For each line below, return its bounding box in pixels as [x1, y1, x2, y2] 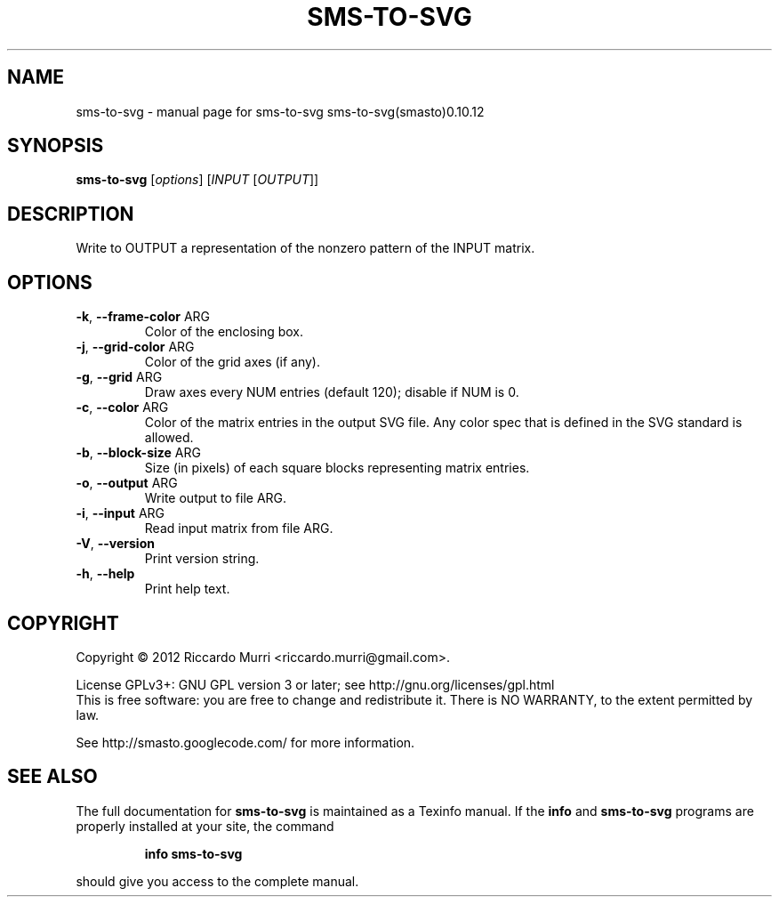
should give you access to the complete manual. [76, 873, 359, 889]
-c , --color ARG [76, 400, 169, 416]
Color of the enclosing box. [144, 324, 304, 340]
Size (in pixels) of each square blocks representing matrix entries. [144, 460, 530, 476]
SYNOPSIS [7, 134, 104, 157]
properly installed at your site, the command [76, 818, 334, 834]
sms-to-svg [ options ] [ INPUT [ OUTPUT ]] [76, 172, 319, 188]
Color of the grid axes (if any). [144, 354, 321, 370]
